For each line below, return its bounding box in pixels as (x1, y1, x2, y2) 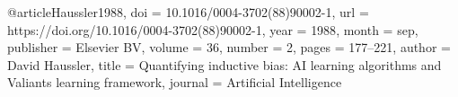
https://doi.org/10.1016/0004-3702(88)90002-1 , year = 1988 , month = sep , (7, 20, 418, 39)
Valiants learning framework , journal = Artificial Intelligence (7, 73, 342, 92)
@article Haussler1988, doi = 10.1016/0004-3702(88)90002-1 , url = (7, 3, 369, 21)
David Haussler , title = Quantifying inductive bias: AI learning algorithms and (7, 55, 442, 74)
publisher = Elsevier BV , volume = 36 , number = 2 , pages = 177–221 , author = (7, 38, 451, 57)
